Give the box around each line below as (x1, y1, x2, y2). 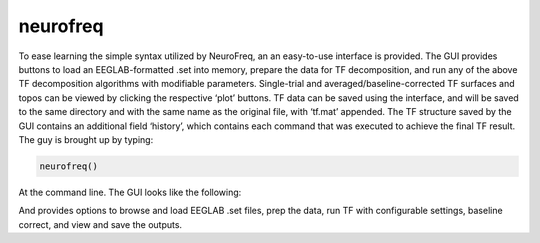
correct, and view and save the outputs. (18, 218, 183, 230)
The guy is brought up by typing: (18, 133, 154, 145)
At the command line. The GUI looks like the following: (18, 186, 242, 198)
